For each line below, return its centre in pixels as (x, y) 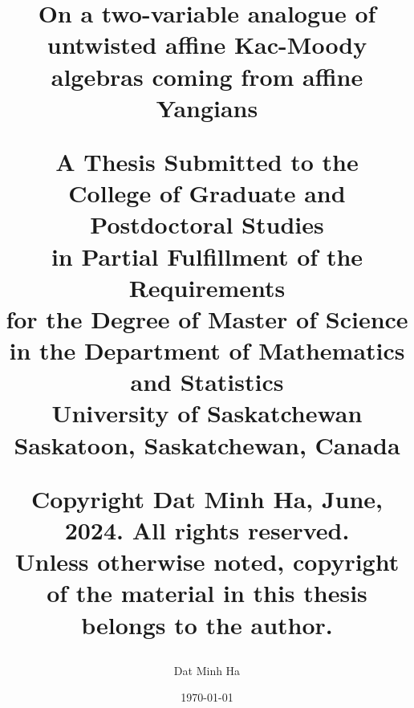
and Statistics (207, 382)
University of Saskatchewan (207, 413)
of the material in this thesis (207, 593)
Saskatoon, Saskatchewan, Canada (207, 444)
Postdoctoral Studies (207, 224)
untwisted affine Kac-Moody (207, 45)
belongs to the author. (207, 624)
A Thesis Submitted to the (207, 161)
